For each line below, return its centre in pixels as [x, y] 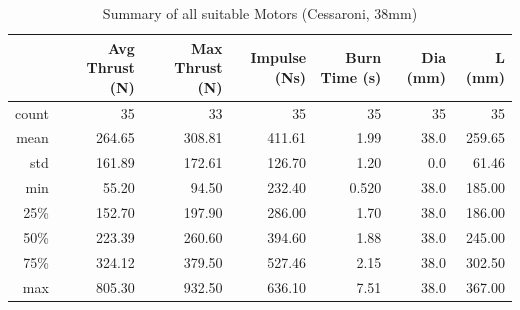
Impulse [278, 57]
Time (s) [351, 76]
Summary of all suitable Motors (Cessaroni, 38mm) [260, 13]
